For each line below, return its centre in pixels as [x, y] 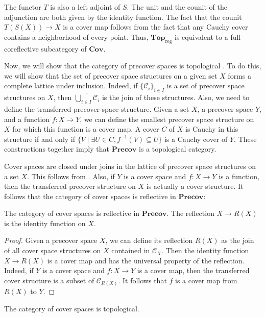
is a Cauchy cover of [196, 139]
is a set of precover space [206, 86]
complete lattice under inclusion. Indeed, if [71, 86]
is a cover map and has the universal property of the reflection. [146, 260]
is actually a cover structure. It [195, 186]
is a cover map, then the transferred [193, 270]
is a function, [239, 176]
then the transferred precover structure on [70, 186]
